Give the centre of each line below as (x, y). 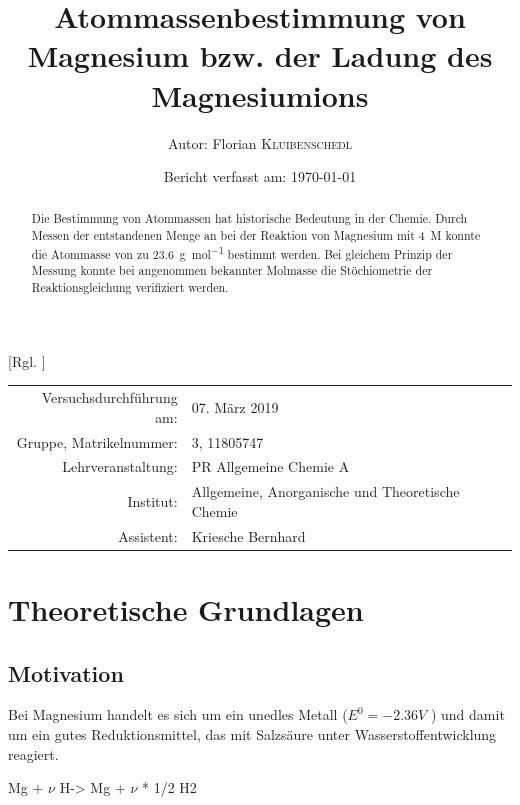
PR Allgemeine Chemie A (270, 466)
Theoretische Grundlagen (186, 608)
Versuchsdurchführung (109, 397)
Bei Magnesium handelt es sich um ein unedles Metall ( (178, 714)
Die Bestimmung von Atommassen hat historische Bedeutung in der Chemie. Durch (249, 218)
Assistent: (148, 535)
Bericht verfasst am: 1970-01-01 (260, 176)
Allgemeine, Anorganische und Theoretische (325, 491)
